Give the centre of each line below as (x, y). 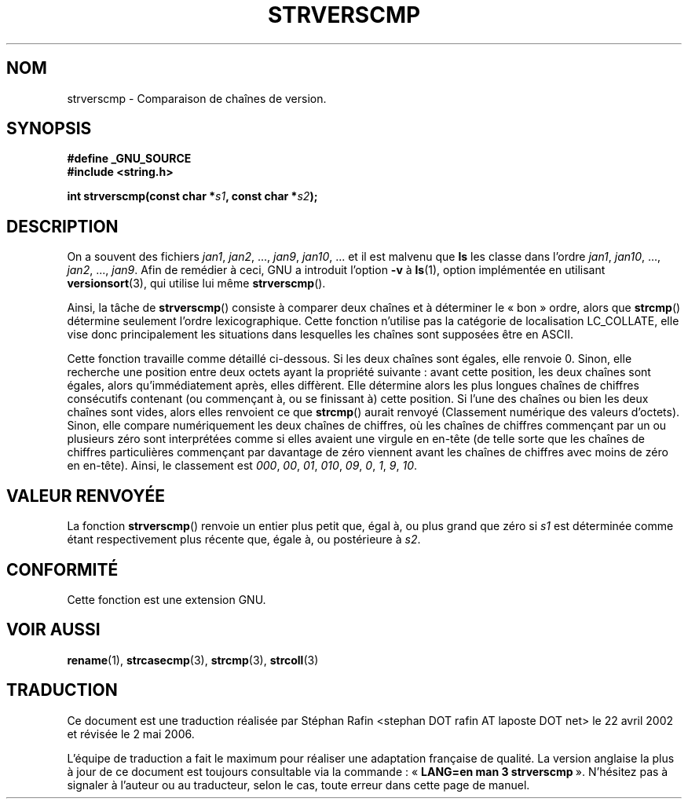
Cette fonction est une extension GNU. (167, 599)
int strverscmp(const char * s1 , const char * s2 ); (192, 196)
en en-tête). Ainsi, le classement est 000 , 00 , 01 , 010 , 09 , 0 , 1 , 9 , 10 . (242, 466)
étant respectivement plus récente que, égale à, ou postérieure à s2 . (244, 540)
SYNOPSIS (49, 129)
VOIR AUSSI (53, 630)
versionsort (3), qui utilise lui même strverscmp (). (196, 284)
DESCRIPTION (62, 226)
